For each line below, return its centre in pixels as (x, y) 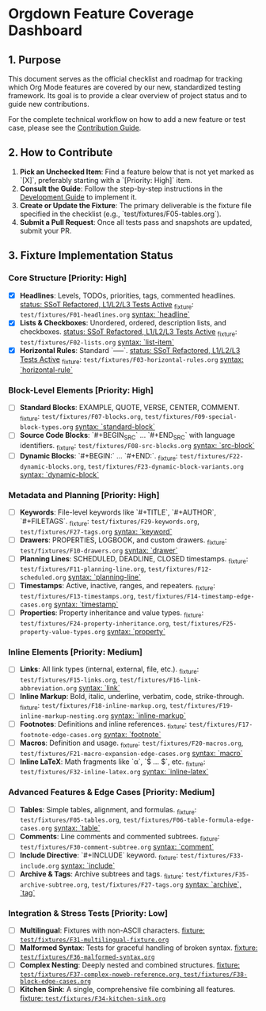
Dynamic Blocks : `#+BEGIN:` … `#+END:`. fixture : (99, 456)
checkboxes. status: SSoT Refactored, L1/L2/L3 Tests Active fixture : (128, 333)
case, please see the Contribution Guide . (75, 128)
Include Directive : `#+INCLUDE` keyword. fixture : (99, 856)
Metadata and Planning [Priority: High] (84, 495)
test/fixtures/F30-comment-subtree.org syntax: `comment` (117, 847)
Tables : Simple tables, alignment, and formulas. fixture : (108, 810)
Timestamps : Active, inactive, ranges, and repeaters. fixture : (118, 587)
